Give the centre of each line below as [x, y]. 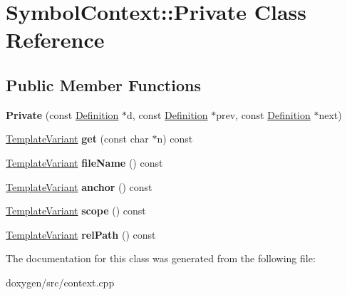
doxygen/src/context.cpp [60, 282]
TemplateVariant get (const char [77, 139]
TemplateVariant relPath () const [81, 234]
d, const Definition [167, 114]
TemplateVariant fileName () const [84, 162]
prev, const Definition [263, 114]
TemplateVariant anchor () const [79, 186]
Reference [55, 40]
